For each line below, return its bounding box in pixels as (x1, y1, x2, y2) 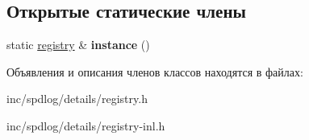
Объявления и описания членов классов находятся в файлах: (6, 63, 303, 80)
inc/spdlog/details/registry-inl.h (6, 117, 165, 134)
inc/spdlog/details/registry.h (6, 90, 148, 107)
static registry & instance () (6, 36, 150, 53)
